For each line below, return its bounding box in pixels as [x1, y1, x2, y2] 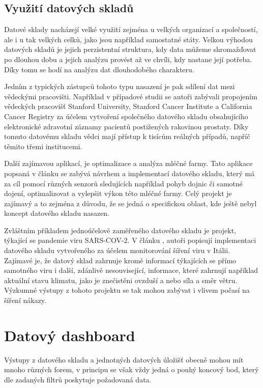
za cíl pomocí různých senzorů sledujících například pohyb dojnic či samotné [4, 178, 243, 188]
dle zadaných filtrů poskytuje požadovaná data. [4, 374, 152, 384]
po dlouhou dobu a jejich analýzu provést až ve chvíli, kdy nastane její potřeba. [4, 53, 252, 64]
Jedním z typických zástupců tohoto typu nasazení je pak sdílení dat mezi [4, 81, 235, 92]
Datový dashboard [4, 324, 135, 345]
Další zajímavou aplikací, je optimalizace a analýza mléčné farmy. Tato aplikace [4, 158, 253, 169]
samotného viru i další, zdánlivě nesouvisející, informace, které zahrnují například [4, 265, 258, 275]
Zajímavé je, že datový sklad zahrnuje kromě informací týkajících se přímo [4, 255, 237, 265]
